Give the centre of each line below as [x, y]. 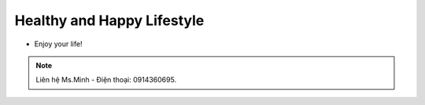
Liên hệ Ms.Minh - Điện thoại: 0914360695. [106, 80]
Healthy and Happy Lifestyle [109, 20]
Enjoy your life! [58, 44]
